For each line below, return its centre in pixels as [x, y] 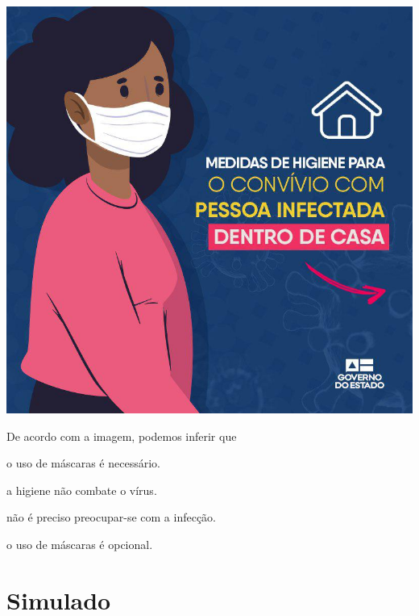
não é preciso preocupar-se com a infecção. [112, 517]
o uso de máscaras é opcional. [80, 544]
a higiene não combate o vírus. [82, 490]
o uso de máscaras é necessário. [83, 463]
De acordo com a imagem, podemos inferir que [122, 436]
